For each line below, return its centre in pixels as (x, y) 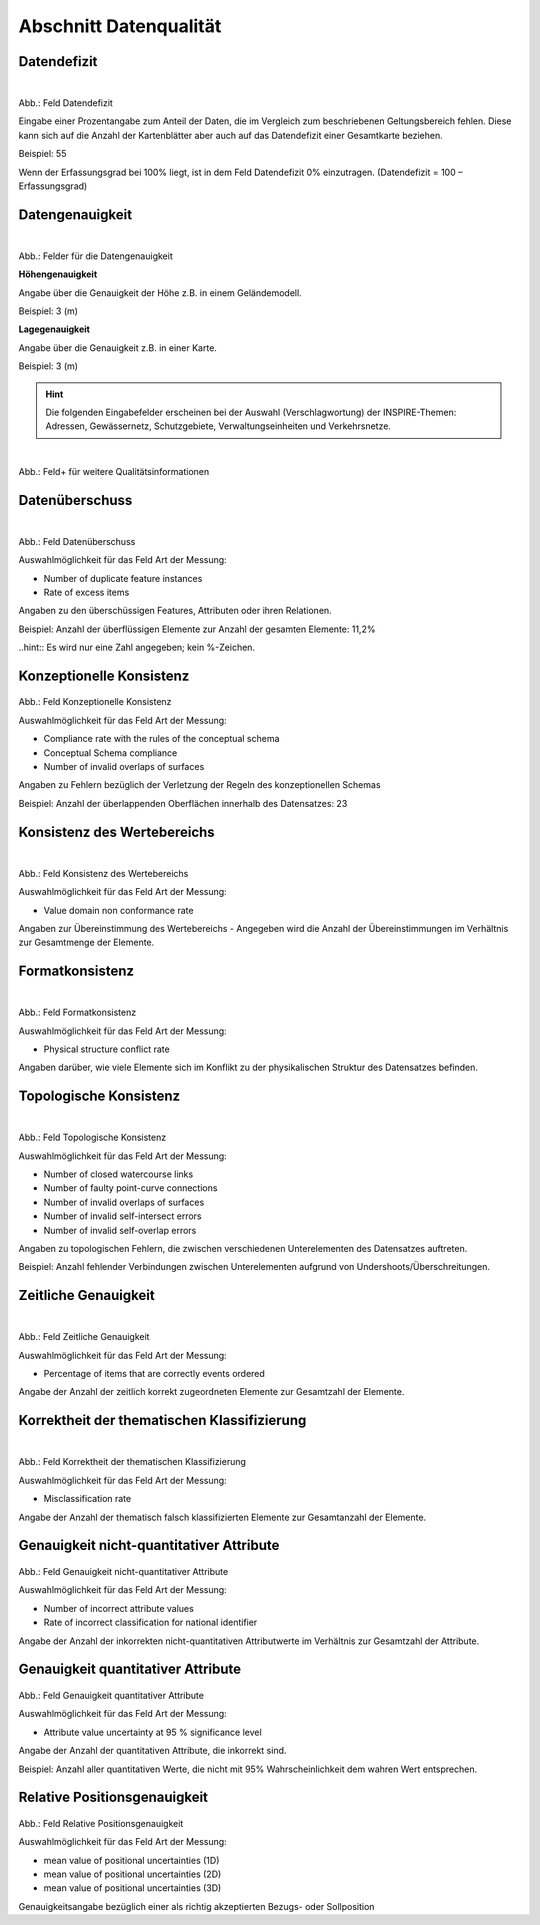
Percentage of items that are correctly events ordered (154, 1374)
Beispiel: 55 (42, 154)
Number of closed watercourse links (118, 1174)
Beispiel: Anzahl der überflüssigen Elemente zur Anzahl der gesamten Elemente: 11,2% (197, 629)
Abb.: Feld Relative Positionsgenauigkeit (101, 1823)
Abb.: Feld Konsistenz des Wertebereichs (103, 873)
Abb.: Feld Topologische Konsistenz (92, 1137)
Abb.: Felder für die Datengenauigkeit (96, 256)
